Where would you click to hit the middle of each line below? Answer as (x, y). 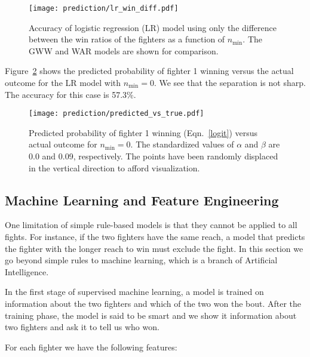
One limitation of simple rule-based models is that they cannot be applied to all (151, 225)
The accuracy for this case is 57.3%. (70, 94)
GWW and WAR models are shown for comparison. (124, 50)
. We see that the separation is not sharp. (230, 83)
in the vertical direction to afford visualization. (114, 167)
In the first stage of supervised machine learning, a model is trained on (134, 292)
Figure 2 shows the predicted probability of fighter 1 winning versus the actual (149, 71)
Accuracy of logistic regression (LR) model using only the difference (153, 27)
